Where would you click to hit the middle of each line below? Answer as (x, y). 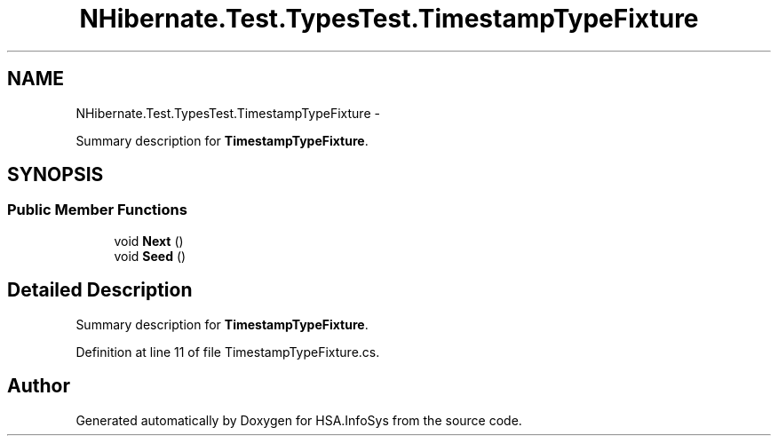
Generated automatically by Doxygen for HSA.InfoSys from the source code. (299, 420)
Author (39, 386)
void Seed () (150, 256)
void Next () (149, 241)
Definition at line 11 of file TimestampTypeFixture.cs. (228, 352)
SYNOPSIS (56, 175)
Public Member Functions (97, 210)
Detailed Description (100, 290)
